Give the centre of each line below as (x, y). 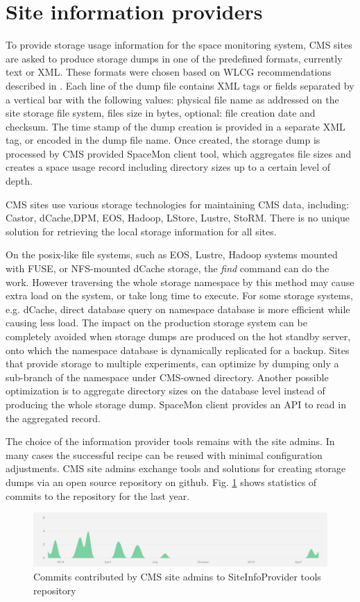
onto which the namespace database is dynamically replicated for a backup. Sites (178, 350)
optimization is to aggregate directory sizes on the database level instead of (165, 391)
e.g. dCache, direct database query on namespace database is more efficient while (178, 309)
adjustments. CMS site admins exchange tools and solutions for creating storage (176, 468)
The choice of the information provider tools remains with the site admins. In (170, 441)
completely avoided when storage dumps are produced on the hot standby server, (178, 336)
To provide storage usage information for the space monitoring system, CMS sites (179, 45)
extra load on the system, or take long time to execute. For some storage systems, (179, 295)
